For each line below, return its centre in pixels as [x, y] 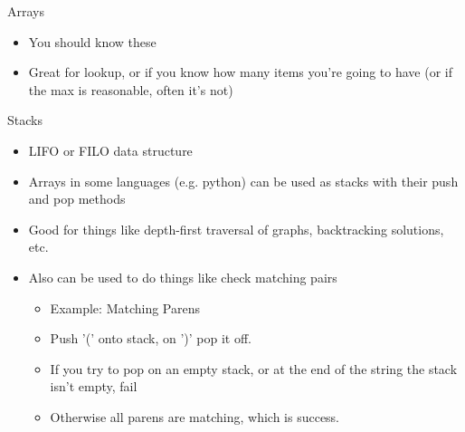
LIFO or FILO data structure [110, 150]
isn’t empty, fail [94, 386]
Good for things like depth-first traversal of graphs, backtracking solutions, [236, 229]
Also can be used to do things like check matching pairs [183, 277]
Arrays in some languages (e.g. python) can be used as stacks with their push [243, 181]
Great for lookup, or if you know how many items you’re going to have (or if [241, 72]
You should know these [92, 41]
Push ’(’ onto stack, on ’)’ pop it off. [151, 338]
